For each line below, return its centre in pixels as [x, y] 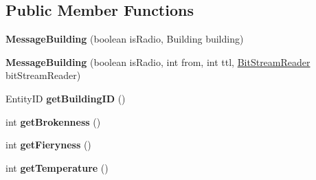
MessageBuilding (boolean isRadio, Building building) [125, 39]
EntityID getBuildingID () [66, 98]
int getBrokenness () [53, 121]
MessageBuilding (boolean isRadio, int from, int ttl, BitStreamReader [158, 61]
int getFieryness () [48, 145]
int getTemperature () [57, 167]
